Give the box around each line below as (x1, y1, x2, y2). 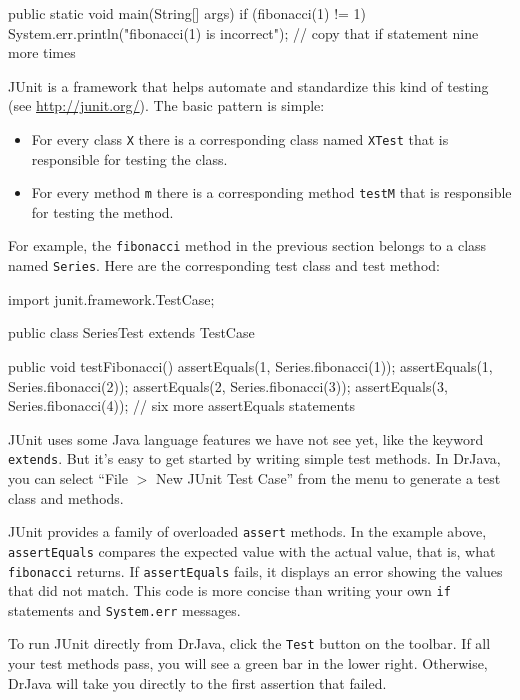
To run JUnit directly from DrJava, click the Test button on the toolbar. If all (8, 633, 491, 654)
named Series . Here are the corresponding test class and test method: (8, 255, 440, 276)
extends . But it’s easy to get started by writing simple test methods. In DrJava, (8, 448, 501, 469)
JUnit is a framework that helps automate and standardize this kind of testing (8, 75, 489, 96)
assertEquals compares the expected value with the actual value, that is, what (8, 540, 496, 561)
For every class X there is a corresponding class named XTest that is (31, 128, 449, 149)
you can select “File (8, 468, 129, 488)
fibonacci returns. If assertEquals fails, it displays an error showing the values (8, 560, 503, 581)
